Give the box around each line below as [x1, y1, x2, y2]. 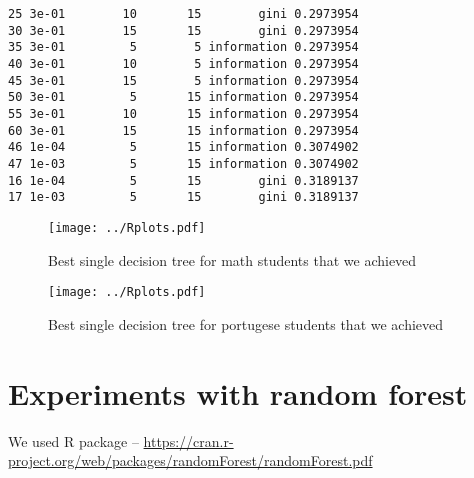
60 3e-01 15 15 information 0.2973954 [8, 123, 359, 138]
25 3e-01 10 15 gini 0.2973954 [8, 7, 359, 21]
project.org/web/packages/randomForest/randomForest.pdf [8, 450, 373, 471]
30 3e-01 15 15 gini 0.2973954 [8, 23, 359, 38]
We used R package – [8, 430, 139, 451]
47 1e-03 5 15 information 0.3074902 [8, 156, 359, 171]
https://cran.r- [143, 430, 234, 451]
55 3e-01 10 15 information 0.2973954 [8, 106, 359, 121]
